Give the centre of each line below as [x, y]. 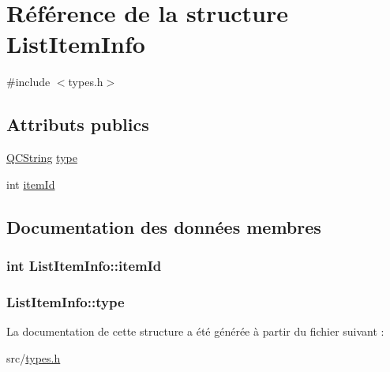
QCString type [42, 158]
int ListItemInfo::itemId [84, 265]
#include [28, 82]
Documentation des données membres [164, 226]
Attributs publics [78, 124]
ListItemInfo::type [66, 301]
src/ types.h [34, 357]
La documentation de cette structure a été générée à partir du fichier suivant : [195, 331]
